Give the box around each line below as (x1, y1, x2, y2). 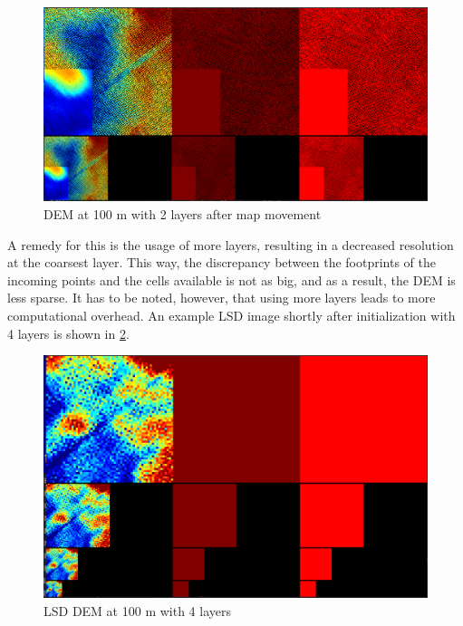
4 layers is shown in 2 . (7, 323, 130, 342)
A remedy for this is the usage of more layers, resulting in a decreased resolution (7, 235, 454, 254)
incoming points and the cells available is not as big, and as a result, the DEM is (7, 270, 456, 289)
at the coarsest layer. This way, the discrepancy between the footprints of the (7, 253, 437, 272)
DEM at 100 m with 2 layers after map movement (43, 205, 322, 224)
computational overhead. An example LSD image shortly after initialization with (7, 306, 456, 325)
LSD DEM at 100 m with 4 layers (43, 601, 231, 620)
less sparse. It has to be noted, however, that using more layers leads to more (7, 288, 436, 307)
